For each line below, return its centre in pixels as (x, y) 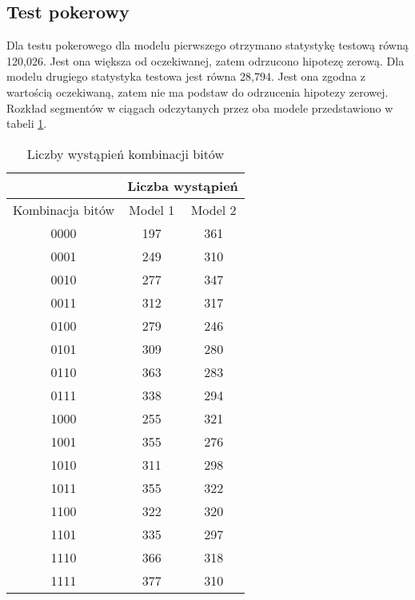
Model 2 (213, 209)
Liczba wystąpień (183, 185)
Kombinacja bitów (64, 209)
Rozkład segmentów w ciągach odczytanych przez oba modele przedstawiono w (200, 107)
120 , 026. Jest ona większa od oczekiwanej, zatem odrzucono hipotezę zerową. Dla (206, 60)
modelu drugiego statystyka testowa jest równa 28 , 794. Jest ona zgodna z (186, 76)
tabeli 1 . (27, 123)
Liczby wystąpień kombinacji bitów (125, 153)
